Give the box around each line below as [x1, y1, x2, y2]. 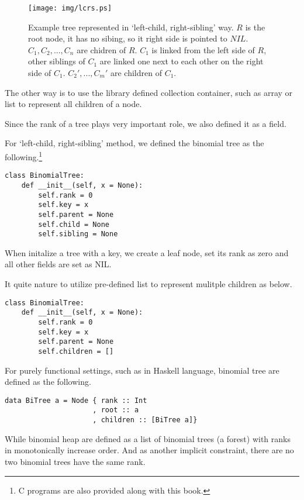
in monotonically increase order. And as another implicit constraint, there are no [5, 444, 294, 456]
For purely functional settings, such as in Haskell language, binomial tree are [5, 364, 279, 376]
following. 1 [5, 149, 43, 163]
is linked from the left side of [151, 43, 255, 56]
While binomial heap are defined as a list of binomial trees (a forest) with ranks [5, 432, 291, 444]
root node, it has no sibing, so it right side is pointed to [28, 32, 227, 44]
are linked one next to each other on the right [99, 55, 264, 67]
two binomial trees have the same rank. [5, 455, 146, 467]
